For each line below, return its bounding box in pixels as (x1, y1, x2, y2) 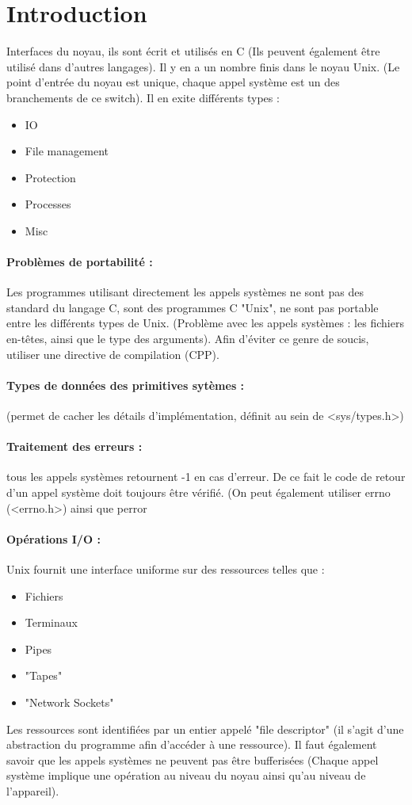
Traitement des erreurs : (6, 438, 143, 455)
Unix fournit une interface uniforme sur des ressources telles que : (6, 561, 325, 577)
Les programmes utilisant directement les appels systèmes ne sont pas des (6, 284, 364, 300)
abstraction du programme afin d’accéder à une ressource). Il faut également (6, 736, 377, 753)
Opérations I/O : (6, 530, 101, 547)
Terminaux (25, 614, 78, 631)
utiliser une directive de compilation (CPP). (6, 345, 219, 362)
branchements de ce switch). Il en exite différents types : (6, 89, 280, 105)
